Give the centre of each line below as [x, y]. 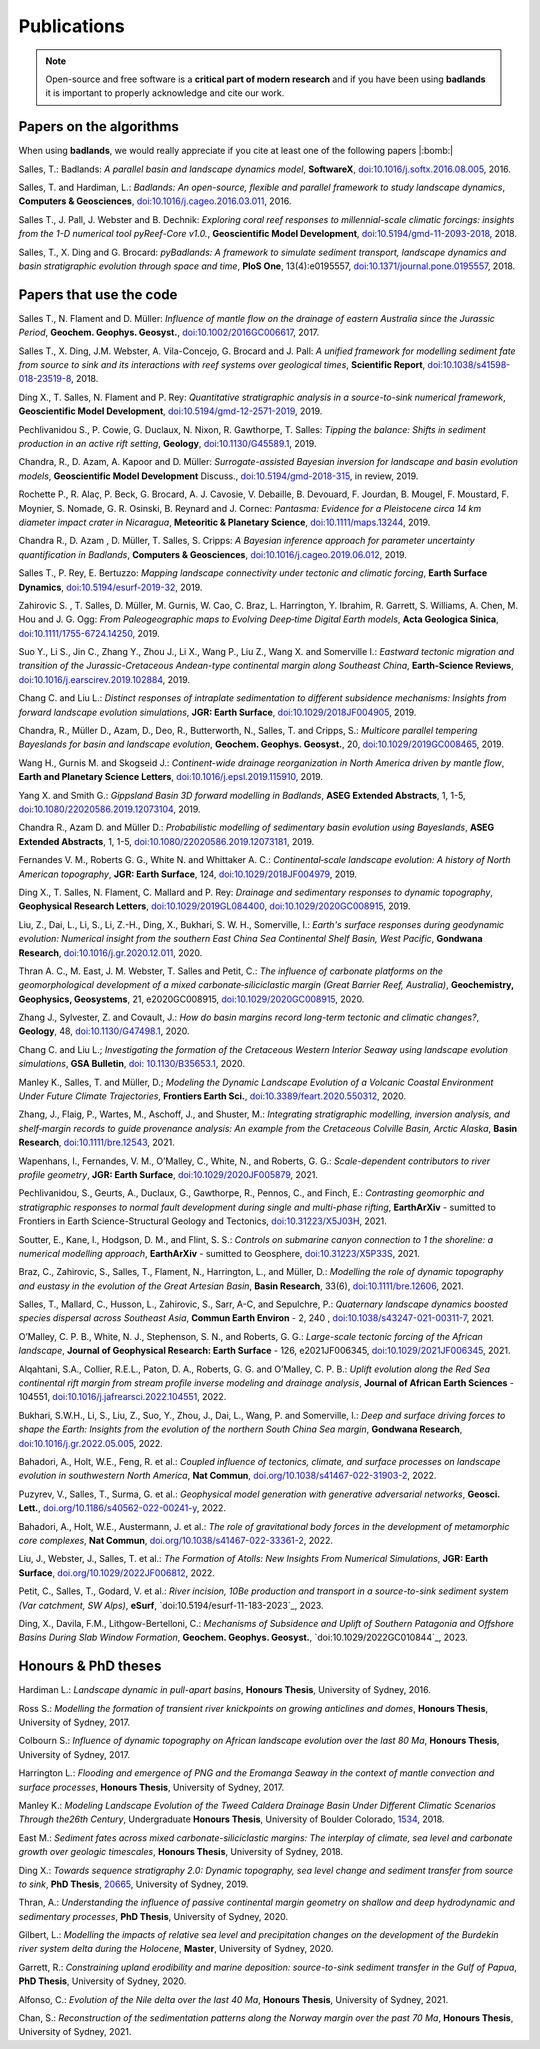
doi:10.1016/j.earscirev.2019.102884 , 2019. [104, 679]
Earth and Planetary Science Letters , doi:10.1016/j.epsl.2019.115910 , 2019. [171, 777]
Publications [71, 26]
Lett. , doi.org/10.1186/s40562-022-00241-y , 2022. [122, 1508]
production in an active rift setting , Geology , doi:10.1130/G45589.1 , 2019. [167, 443]
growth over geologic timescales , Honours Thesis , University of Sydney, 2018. [181, 1852]
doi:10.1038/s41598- [469, 365]
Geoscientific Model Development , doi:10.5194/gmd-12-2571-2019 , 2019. [170, 411]
